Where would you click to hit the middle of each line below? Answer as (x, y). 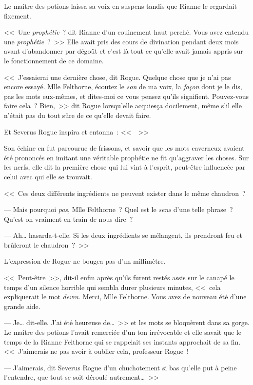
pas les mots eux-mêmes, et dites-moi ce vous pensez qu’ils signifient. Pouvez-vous (126, 96)
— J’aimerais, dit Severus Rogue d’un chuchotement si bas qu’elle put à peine (120, 367)
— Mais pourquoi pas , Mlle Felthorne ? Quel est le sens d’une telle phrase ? (118, 209)
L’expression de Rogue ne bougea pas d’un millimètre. (85, 261)
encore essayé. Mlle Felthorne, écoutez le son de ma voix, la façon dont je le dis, (123, 87)
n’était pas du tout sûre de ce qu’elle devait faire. (78, 115)
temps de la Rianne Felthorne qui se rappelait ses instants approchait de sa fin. (122, 341)
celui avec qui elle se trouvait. (48, 176)
